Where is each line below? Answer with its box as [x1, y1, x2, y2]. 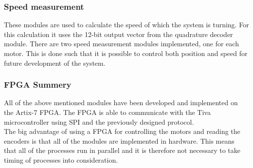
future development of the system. [4, 57, 106, 68]
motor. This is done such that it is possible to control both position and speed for [4, 48, 248, 58]
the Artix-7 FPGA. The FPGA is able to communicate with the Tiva [4, 107, 211, 117]
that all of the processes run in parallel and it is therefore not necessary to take [4, 145, 241, 155]
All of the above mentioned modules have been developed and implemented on [4, 97, 238, 108]
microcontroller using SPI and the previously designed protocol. [4, 116, 194, 127]
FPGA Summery [4, 78, 72, 91]
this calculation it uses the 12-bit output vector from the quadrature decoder [4, 29, 233, 39]
